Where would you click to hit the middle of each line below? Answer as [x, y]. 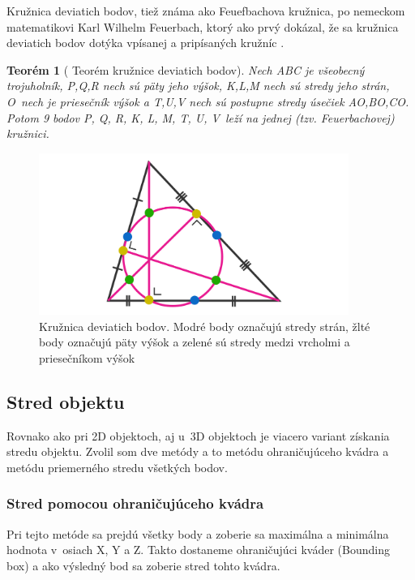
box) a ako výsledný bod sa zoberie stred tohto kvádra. [143, 565]
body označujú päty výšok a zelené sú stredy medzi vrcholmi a [195, 342]
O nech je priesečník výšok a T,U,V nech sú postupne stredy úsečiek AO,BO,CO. [208, 101]
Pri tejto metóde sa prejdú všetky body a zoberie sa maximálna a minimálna [198, 533]
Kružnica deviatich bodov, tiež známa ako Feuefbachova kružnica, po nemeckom [206, 11]
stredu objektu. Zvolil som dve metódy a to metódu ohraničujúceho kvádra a [198, 451]
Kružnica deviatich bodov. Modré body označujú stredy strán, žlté [205, 326]
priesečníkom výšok [87, 357]
